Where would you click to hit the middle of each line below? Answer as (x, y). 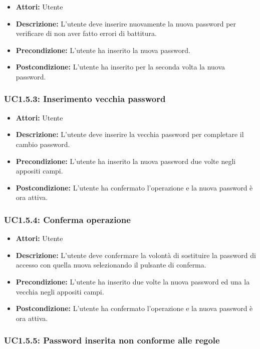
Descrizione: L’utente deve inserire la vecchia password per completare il (130, 134)
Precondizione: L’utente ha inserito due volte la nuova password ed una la (133, 281)
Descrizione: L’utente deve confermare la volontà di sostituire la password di (136, 255)
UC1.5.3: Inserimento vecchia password (85, 99)
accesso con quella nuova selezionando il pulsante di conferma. (111, 265)
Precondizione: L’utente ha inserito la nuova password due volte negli (126, 161)
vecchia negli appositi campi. (60, 291)
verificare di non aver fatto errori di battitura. (86, 33)
